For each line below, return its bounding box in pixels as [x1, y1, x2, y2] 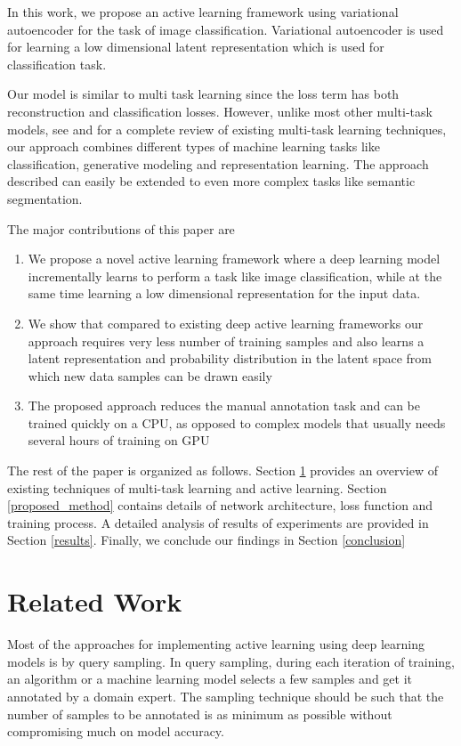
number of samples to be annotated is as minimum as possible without [7, 704, 392, 723]
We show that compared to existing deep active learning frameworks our [28, 313, 424, 332]
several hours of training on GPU [28, 431, 210, 450]
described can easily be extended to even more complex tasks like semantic [7, 172, 416, 191]
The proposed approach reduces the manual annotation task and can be [28, 396, 420, 415]
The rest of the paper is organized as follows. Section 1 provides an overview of [7, 461, 438, 480]
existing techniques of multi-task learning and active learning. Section [7, 478, 387, 497]
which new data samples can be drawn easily [28, 366, 272, 385]
